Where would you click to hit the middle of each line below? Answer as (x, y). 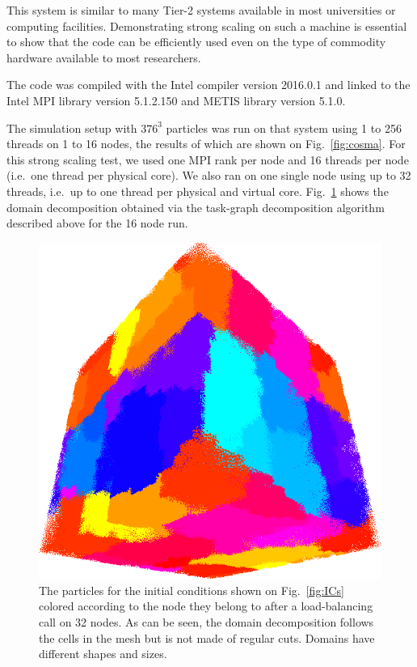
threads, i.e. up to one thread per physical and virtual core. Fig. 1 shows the (198, 191)
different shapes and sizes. (103, 654)
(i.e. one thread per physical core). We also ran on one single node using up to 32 (209, 175)
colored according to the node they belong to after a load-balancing (206, 606)
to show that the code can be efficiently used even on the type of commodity (196, 42)
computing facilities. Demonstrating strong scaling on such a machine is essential (207, 25)
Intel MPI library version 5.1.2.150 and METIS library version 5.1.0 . (176, 100)
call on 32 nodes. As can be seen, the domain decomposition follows (206, 622)
